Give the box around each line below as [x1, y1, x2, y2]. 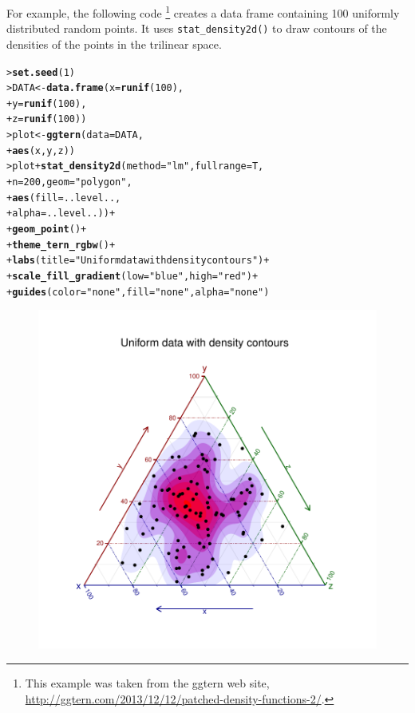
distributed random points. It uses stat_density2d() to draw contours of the [6, 20, 387, 37]
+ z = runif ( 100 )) [6, 113, 87, 125]
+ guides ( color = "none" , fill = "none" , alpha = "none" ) [6, 286, 270, 298]
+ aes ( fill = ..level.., [6, 192, 121, 204]
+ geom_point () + [6, 224, 87, 236]
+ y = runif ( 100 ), [6, 97, 87, 109]
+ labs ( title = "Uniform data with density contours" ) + [6, 255, 270, 267]
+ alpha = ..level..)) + [6, 208, 116, 220]
